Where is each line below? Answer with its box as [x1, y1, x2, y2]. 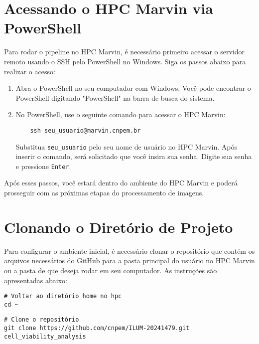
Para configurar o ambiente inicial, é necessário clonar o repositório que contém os [4, 245, 255, 256]
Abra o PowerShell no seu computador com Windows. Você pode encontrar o [15, 83, 251, 93]
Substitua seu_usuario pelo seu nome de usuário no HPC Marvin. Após [15, 141, 237, 152]
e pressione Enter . [15, 161, 71, 171]
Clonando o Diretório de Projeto [4, 216, 233, 237]
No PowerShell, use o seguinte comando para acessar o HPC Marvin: [15, 109, 226, 120]
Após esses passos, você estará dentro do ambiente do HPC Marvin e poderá [4, 177, 238, 188]
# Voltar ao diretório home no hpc [4, 293, 122, 300]
